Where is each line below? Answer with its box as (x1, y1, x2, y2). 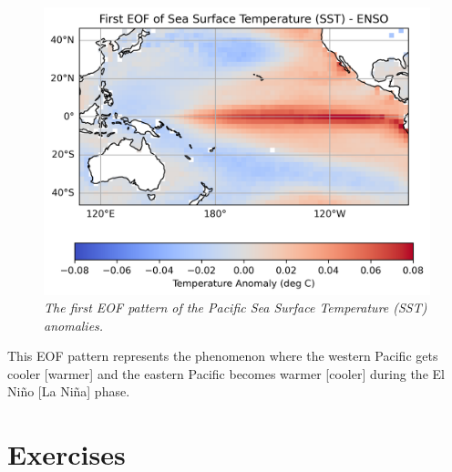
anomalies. (44, 315, 104, 334)
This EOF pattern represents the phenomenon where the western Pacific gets (7, 346, 438, 365)
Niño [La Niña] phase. (7, 382, 130, 401)
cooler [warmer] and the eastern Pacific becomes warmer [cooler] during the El (7, 364, 445, 383)
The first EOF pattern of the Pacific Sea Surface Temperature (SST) (44, 298, 427, 317)
